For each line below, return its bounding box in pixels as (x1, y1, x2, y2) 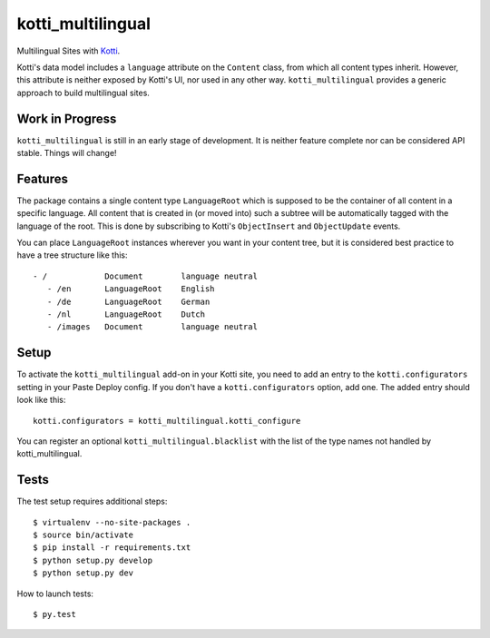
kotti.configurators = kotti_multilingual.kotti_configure (33, 416, 301, 426)
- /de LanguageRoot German (46, 296, 211, 307)
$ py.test (33, 609, 76, 619)
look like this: (16, 395, 66, 406)
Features (16, 171, 68, 186)
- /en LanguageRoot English (46, 284, 215, 294)
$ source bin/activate (33, 529, 134, 540)
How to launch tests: (16, 588, 94, 599)
